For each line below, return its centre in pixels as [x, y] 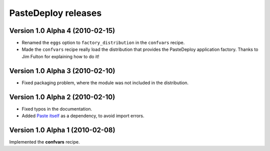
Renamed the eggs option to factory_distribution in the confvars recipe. [103, 43]
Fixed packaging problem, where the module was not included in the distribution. [105, 83]
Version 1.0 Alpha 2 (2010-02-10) [62, 97]
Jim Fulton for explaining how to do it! [60, 56]
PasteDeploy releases [55, 13]
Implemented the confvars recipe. [44, 142]
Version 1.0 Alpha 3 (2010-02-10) [62, 71]
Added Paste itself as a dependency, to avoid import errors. [83, 116]
